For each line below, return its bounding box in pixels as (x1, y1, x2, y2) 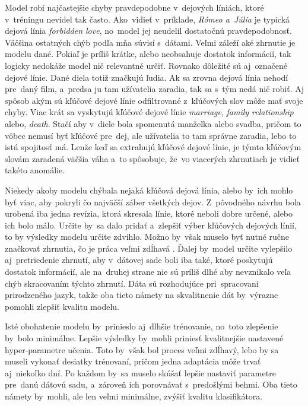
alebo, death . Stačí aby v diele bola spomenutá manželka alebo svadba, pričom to (5, 117, 301, 129)
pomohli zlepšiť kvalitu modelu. (5, 300, 119, 312)
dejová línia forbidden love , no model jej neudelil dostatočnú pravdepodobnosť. (5, 24, 292, 37)
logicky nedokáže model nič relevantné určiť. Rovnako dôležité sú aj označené (5, 59, 287, 71)
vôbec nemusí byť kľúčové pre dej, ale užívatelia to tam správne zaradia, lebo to (5, 129, 297, 141)
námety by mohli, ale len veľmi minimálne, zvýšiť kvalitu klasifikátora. (5, 390, 263, 402)
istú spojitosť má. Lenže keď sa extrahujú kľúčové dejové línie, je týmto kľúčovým (5, 141, 301, 153)
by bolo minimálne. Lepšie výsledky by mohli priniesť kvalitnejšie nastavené (5, 332, 284, 344)
